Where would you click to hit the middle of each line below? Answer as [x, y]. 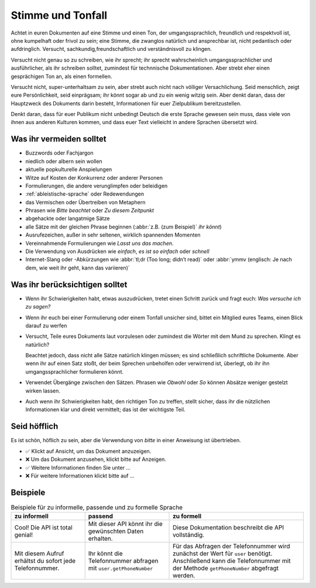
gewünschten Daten [116, 531]
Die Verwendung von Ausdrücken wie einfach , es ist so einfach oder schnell [118, 251]
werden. [184, 576]
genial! [24, 535]
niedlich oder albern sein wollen [64, 161]
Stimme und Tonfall [59, 15]
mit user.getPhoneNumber [121, 568]
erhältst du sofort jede [45, 561]
